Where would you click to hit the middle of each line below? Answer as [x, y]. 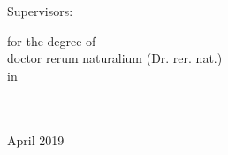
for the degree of [52, 40]
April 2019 [36, 139]
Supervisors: [40, 11]
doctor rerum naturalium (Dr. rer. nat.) [115, 58]
